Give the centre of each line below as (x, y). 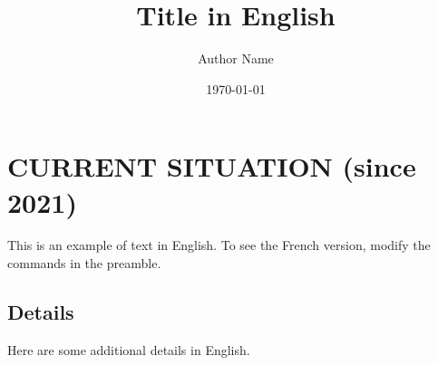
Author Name (236, 58)
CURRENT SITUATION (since (212, 166)
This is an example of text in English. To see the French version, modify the (219, 245)
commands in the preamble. (84, 263)
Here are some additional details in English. (129, 349)
